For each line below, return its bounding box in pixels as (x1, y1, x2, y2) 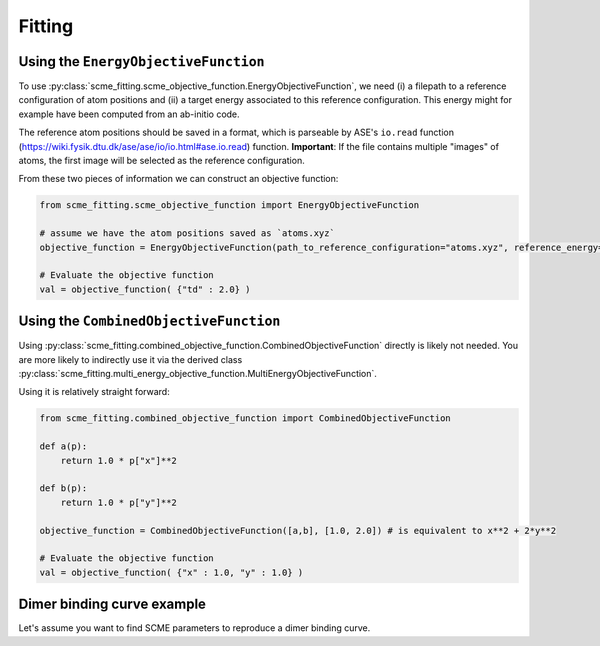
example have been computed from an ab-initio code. (18, 108, 240, 120)
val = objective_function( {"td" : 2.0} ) (39, 283, 251, 295)
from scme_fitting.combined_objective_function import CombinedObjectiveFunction (39, 413, 452, 424)
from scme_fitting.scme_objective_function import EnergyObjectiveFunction (39, 200, 420, 211)
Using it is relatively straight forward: (18, 386, 170, 398)
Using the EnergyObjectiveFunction (18, 53, 265, 70)
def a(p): (39, 441, 88, 452)
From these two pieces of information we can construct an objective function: (18, 173, 339, 185)
